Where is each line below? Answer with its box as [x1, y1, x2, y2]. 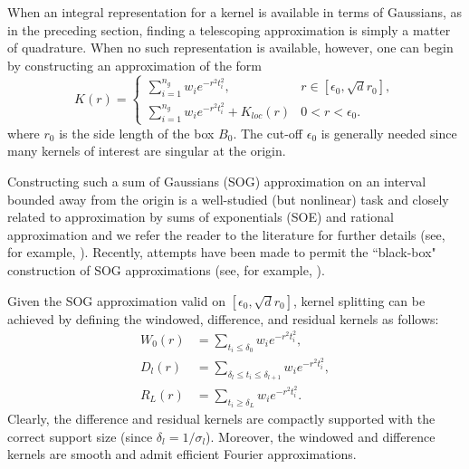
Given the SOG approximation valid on [7, 291, 225, 310]
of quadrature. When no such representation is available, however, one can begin [7, 38, 454, 57]
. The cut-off [233, 123, 303, 142]
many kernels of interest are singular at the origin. [7, 141, 286, 160]
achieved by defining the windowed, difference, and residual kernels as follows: [7, 309, 439, 328]
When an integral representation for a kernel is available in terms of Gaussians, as [7, 3, 463, 21]
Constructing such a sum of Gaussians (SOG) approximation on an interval [7, 172, 426, 190]
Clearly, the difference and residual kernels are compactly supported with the [7, 409, 435, 428]
